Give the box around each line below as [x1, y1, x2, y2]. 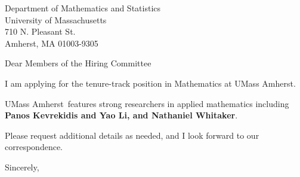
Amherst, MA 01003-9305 [5, 36, 98, 49]
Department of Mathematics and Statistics [5, 2, 161, 14]
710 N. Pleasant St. [5, 25, 76, 38]
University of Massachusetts [5, 13, 107, 26]
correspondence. [5, 141, 63, 153]
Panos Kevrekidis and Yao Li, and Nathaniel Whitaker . [5, 109, 238, 121]
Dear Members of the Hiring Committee [5, 57, 151, 69]
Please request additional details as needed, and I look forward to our [5, 129, 259, 141]
